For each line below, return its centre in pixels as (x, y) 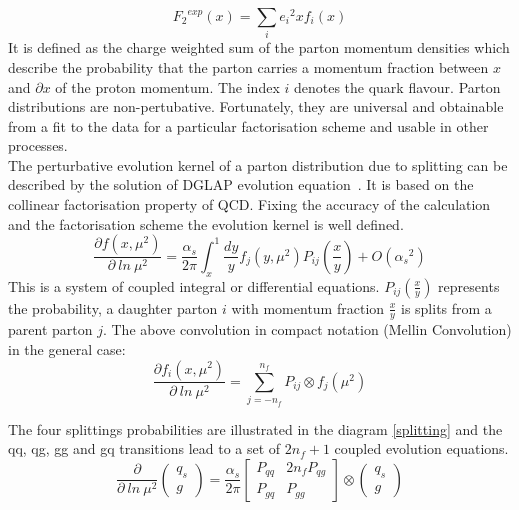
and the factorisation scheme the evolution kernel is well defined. (206, 223)
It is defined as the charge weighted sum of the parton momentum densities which (259, 47)
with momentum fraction (308, 307)
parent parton (50, 329)
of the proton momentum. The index (167, 86)
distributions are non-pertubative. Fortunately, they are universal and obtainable (256, 106)
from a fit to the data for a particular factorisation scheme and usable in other (248, 125)
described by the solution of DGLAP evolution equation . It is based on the (241, 184)
